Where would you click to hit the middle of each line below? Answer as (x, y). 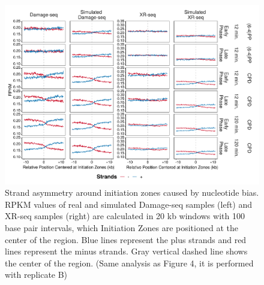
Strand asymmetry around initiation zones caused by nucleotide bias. (132, 192)
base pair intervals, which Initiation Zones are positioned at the (121, 228)
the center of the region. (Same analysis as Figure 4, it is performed (129, 263)
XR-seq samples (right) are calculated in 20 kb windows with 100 (125, 216)
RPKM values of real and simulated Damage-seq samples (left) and (129, 204)
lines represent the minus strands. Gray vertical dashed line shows (126, 251)
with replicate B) (36, 275)
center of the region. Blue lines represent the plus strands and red (126, 239)
